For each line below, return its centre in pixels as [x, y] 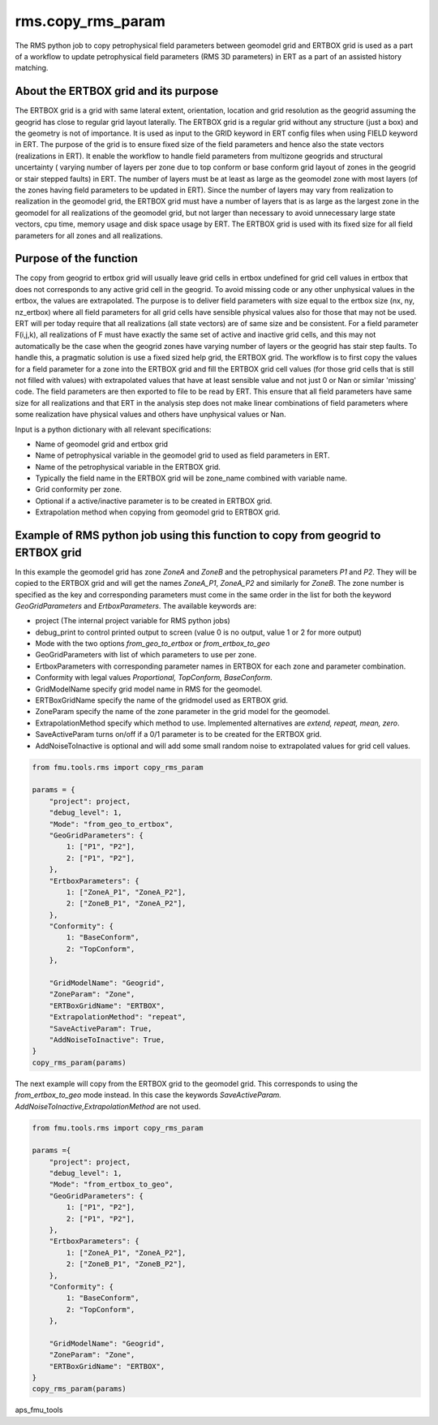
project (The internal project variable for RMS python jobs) [133, 621]
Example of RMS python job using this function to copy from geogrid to [198, 536]
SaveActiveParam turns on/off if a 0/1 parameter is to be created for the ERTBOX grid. [178, 734]
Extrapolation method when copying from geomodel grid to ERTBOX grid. [158, 512]
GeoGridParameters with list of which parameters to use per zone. [146, 655]
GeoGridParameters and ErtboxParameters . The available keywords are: [136, 605]
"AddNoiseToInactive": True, [107, 1040]
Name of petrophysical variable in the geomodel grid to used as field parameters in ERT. [182, 455]
